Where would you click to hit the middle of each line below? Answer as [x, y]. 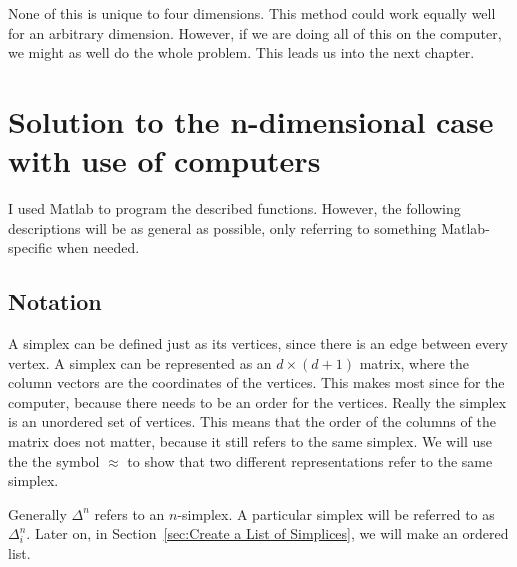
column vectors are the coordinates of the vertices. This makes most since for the [256, 382]
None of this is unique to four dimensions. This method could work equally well [252, 13]
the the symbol [54, 460]
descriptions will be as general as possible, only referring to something [222, 227]
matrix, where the [414, 362]
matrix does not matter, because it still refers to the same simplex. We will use [250, 441]
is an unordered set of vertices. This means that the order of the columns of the [252, 421]
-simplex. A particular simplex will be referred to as [336, 513]
